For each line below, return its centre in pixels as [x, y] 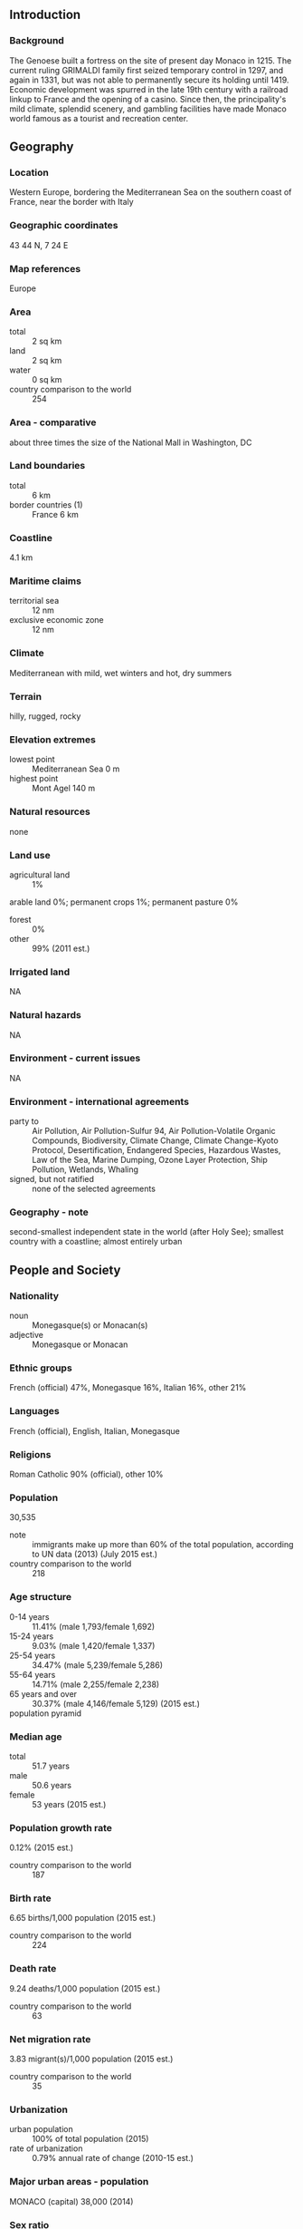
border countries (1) [46, 504]
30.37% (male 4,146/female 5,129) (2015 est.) [116, 1703]
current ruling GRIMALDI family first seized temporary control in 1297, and [147, 70]
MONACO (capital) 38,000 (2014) [71, 2201]
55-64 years [33, 1674]
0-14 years [29, 1616]
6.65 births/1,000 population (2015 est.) [83, 1918]
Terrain [26, 696]
